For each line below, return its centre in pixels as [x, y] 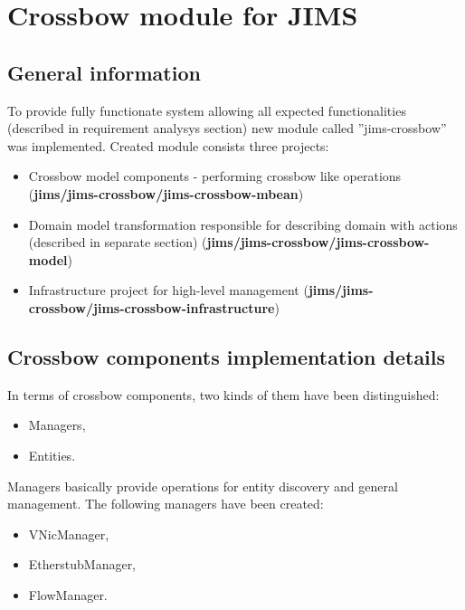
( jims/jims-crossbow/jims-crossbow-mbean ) [166, 193]
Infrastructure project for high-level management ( [168, 290]
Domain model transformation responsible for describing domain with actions [243, 224]
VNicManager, [69, 534]
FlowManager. [68, 594]
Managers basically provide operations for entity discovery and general [203, 486]
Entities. [52, 455]
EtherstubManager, [82, 564]
